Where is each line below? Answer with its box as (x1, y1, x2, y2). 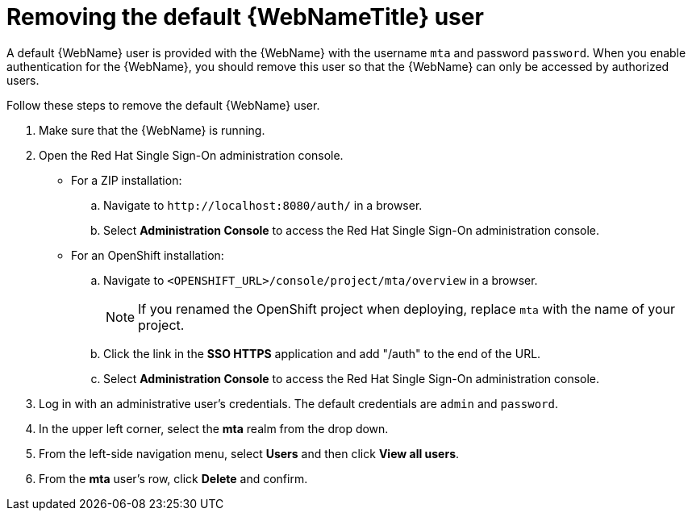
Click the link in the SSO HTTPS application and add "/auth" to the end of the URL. (103, 346, 541, 361)
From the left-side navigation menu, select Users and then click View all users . (39, 446, 460, 461)
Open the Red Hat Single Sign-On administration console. (39, 148, 344, 162)
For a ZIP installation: (71, 173, 182, 187)
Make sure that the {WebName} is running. (39, 123, 265, 137)
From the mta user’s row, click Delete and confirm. (39, 471, 308, 486)
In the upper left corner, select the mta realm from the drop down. (39, 421, 389, 436)
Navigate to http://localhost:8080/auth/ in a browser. (103, 198, 423, 212)
